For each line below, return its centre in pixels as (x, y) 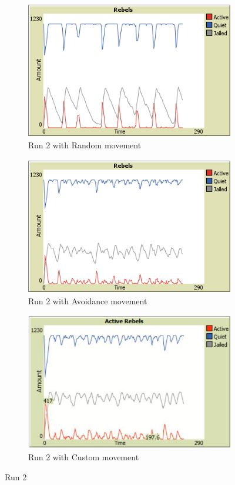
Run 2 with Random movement (85, 145)
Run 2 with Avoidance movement (88, 301)
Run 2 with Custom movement (84, 457)
